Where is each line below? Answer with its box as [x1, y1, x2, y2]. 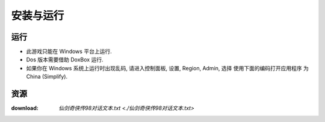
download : [11, 105, 39, 112]
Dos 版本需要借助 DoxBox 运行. [26, 56, 104, 63]
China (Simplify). [26, 73, 68, 81]
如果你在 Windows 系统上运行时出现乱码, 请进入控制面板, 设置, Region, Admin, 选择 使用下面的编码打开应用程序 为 [26, 64, 309, 72]
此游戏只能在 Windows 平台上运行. [26, 48, 112, 55]
